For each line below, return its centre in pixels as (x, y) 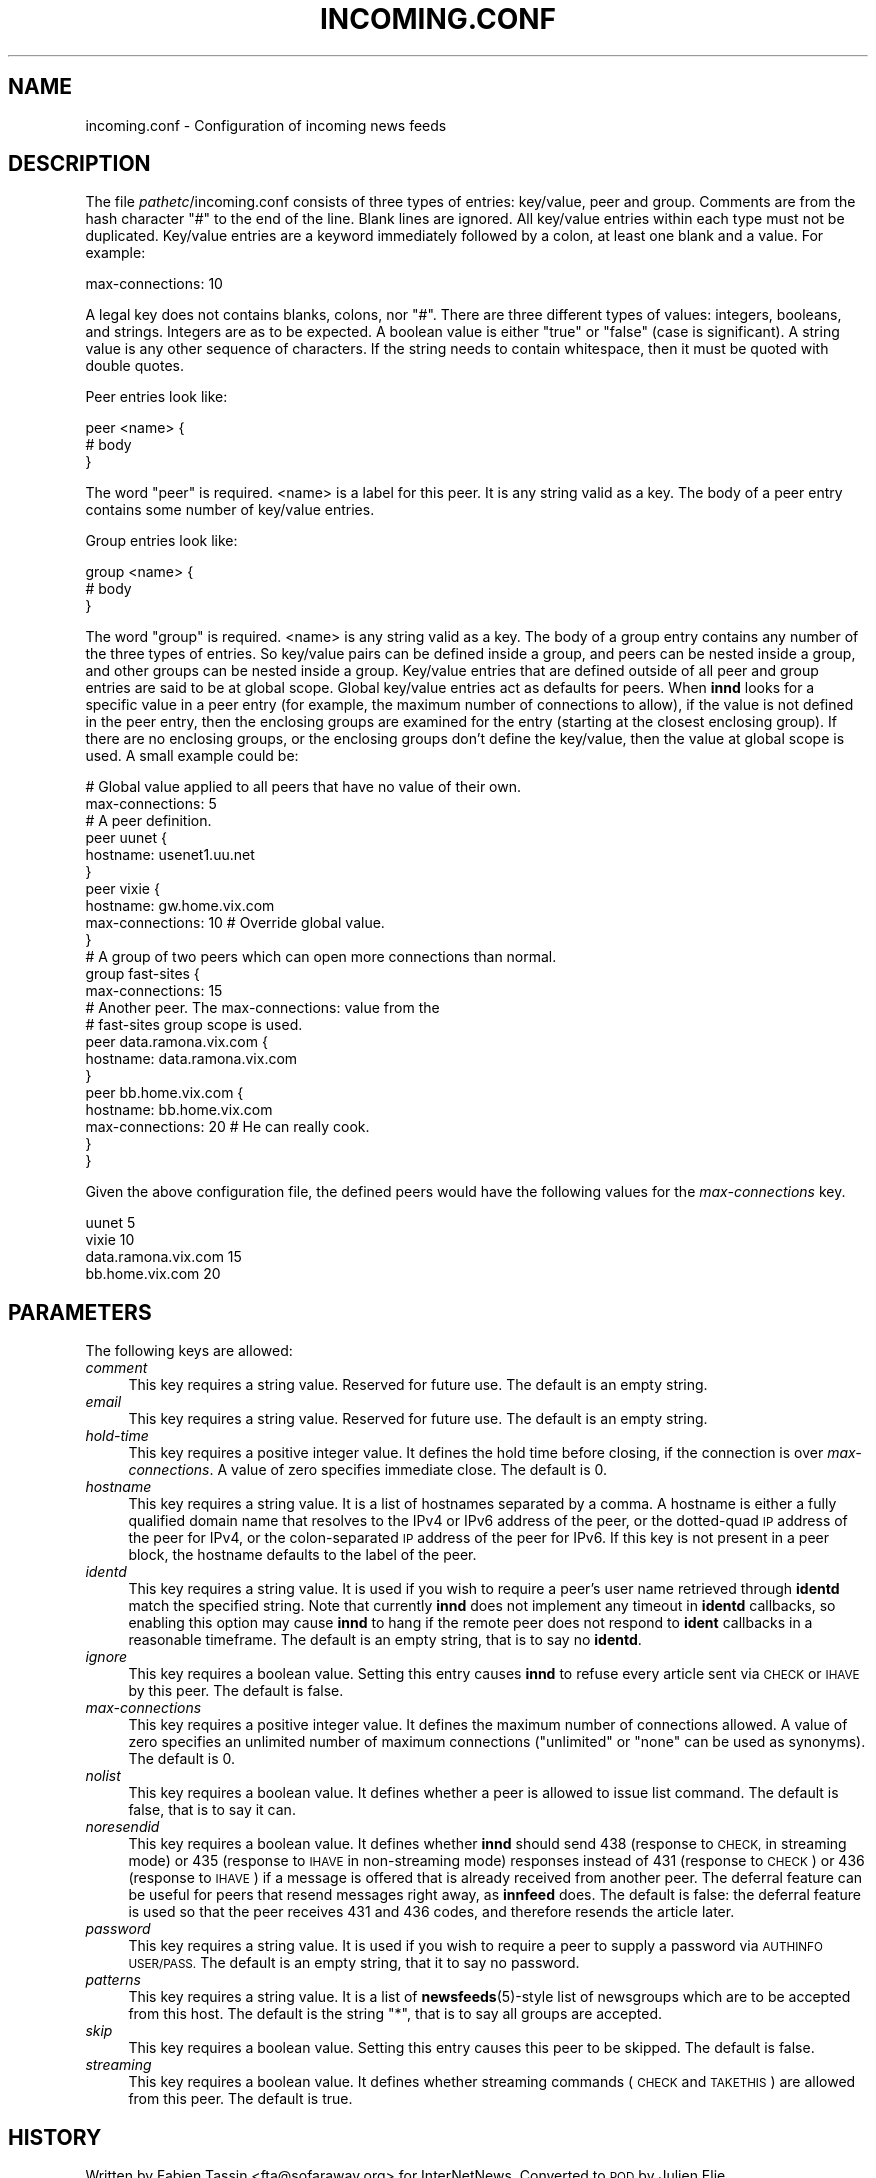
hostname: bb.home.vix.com (179, 1110)
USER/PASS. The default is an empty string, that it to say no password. (354, 1963)
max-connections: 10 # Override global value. (235, 923)
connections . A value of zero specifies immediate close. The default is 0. (367, 1470)
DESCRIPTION (79, 164)
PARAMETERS (80, 1312)
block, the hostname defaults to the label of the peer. (302, 1555)
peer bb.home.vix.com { (164, 1093)
